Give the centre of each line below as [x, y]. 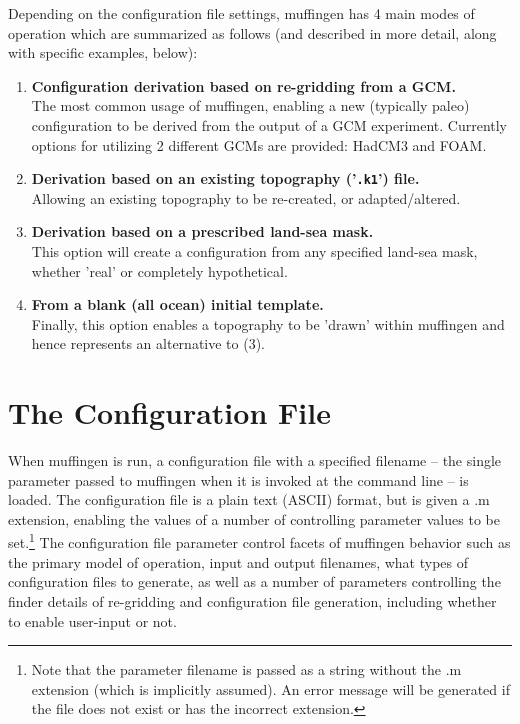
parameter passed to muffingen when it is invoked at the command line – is [238, 479]
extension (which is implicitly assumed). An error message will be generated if [270, 688]
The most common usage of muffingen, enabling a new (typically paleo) [250, 105]
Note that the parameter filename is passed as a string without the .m [246, 669]
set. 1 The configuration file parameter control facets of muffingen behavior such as [259, 541]
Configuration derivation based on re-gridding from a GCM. [243, 85]
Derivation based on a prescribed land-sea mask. [202, 231]
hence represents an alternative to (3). [148, 343]
